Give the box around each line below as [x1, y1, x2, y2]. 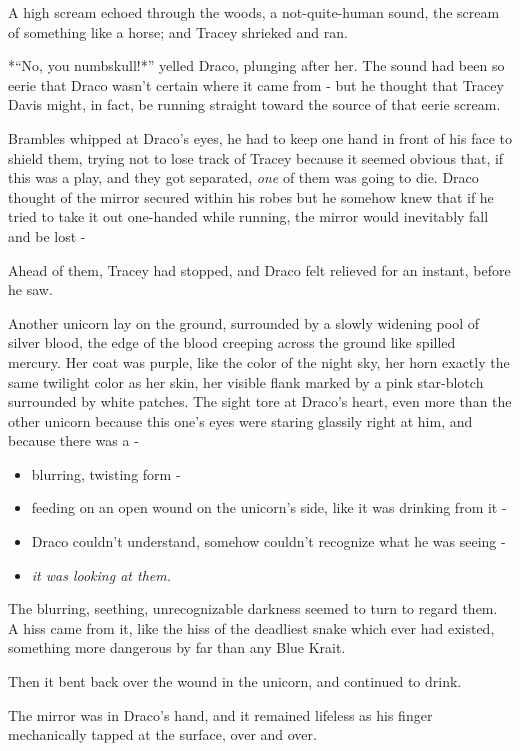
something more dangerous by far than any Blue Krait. [8, 637, 346, 658]
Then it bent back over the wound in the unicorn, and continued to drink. [8, 671, 462, 692]
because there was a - [8, 430, 139, 451]
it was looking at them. [31, 564, 171, 585]
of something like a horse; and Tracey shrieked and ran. [8, 21, 348, 42]
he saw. [8, 279, 53, 300]
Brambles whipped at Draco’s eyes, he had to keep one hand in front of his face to [8, 127, 513, 148]
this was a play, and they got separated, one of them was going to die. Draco [8, 167, 479, 188]
